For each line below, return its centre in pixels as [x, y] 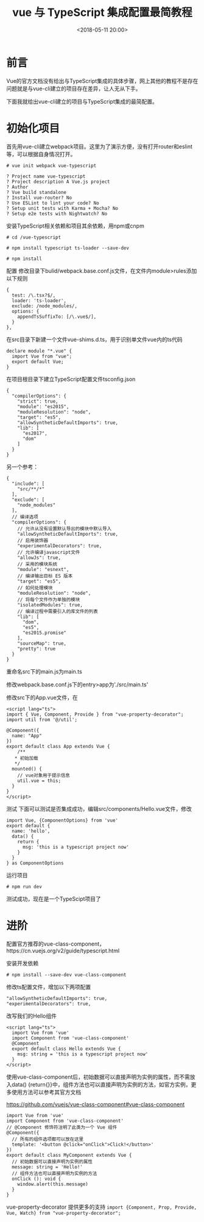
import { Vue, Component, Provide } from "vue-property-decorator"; [95, 714]
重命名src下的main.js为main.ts [44, 671]
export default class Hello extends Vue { [66, 1049]
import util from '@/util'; [42, 720]
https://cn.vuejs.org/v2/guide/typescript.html [63, 951]
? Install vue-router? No [39, 198]
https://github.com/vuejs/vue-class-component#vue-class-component [96, 1104]
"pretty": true [37, 649]
